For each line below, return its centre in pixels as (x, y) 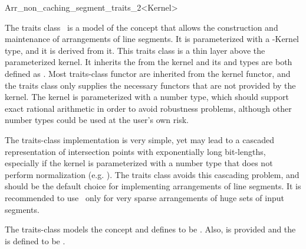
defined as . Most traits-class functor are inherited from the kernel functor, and (148, 73)
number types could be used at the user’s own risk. (97, 120)
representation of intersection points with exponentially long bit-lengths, (135, 151)
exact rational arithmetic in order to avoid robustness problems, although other (148, 108)
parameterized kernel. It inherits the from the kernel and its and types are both (149, 62)
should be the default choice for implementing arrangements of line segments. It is (153, 186)
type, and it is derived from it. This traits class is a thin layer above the (135, 50)
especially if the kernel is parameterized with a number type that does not (139, 163)
